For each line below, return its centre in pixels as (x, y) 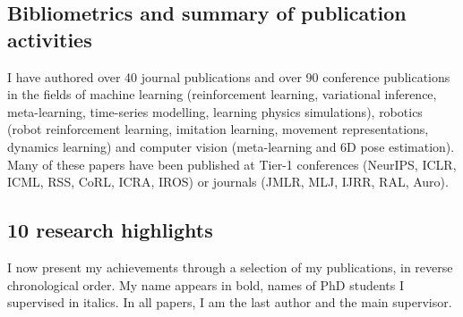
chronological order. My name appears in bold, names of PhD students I (206, 284)
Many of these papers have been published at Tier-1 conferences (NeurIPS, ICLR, (232, 164)
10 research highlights (110, 230)
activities (50, 39)
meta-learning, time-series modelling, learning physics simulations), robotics (215, 111)
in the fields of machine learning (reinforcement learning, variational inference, (222, 94)
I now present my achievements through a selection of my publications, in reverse (230, 267)
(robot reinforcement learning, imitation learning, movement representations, (218, 129)
